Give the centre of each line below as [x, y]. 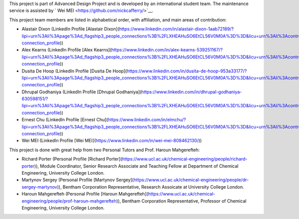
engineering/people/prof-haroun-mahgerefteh [69, 201]
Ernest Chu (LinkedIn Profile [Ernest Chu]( [65, 120]
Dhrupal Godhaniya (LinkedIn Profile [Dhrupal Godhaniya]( [81, 92]
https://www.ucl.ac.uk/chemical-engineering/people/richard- [185, 159]
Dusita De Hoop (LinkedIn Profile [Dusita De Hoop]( [74, 71]
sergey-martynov [39, 187]
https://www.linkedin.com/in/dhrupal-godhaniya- [192, 92]
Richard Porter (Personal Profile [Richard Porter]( [72, 159]
